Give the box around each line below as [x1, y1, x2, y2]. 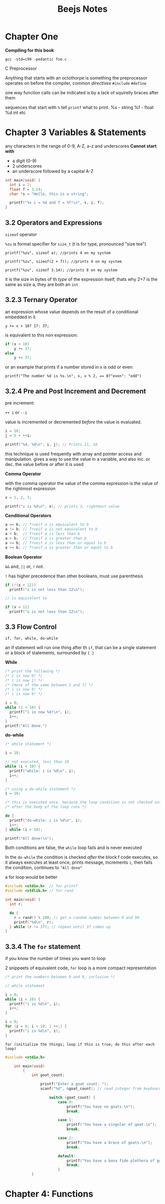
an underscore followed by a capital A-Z [12, 168, 94, 174]
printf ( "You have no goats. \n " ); [66, 1104, 135, 1109]
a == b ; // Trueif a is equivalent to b [5, 522, 89, 527]
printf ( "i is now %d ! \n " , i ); [9, 710, 71, 714]
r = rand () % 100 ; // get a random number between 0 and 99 [14, 915, 139, 920]
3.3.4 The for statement [5, 942, 81, 951]
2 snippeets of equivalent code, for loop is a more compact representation [5, 965, 156, 971]
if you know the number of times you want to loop [5, 956, 106, 961]
